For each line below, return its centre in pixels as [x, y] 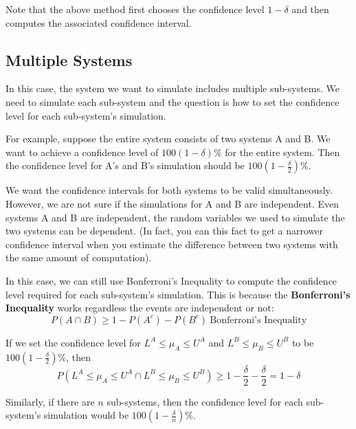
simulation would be [86, 415]
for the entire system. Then [282, 152]
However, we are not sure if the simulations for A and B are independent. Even [172, 203]
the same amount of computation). [79, 257]
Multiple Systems [69, 59]
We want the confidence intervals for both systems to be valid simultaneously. [169, 190]
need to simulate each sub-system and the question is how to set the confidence [173, 101]
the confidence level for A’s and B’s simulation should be [125, 165]
